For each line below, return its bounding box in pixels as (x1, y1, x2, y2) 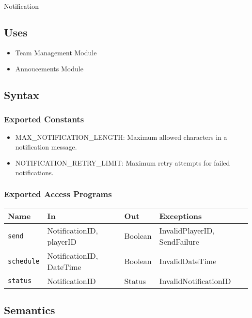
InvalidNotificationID (159, 275, 231, 286)
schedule (8, 257, 40, 265)
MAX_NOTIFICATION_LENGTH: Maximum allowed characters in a (15, 132, 227, 142)
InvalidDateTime (159, 255, 217, 267)
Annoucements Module (15, 64, 83, 74)
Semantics (4, 302, 55, 317)
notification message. (15, 141, 77, 151)
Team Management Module (15, 47, 97, 57)
